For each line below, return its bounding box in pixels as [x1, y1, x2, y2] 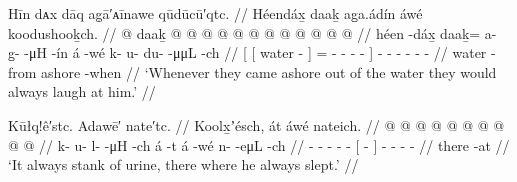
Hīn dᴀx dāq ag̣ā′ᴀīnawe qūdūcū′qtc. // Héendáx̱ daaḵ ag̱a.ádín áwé [8, 3, 423, 23]
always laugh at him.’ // [8, 81, 156, 102]
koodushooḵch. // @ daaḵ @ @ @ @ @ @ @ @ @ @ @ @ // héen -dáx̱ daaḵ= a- [8, 22, 497, 43]
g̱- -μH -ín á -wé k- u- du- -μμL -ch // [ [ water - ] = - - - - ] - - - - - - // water [8, 42, 487, 63]
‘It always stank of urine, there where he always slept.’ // [8, 154, 359, 175]
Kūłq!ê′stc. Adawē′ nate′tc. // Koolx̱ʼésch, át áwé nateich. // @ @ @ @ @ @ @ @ [8, 114, 505, 135]
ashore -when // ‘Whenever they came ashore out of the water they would [41, 61, 497, 82]
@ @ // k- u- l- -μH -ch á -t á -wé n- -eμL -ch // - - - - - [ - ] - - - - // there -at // [8, 134, 510, 155]
